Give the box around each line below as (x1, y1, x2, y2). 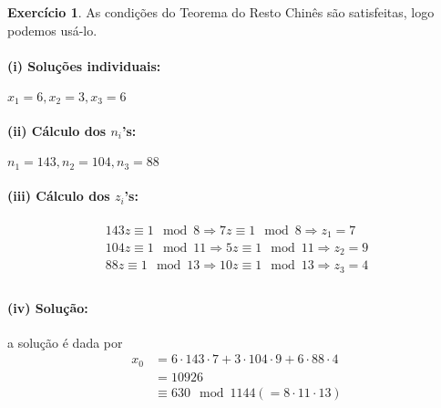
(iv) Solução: (7, 298, 88, 317)
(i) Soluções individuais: (7, 56, 161, 75)
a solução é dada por (7, 332, 123, 351)
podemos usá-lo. (7, 20, 97, 39)
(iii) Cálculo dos (7, 186, 110, 205)
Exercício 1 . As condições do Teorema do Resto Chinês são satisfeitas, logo (7, 3, 435, 21)
